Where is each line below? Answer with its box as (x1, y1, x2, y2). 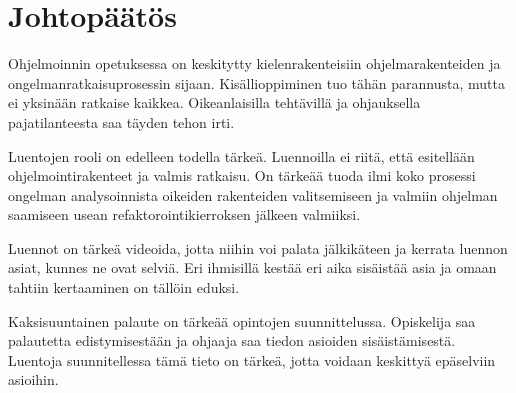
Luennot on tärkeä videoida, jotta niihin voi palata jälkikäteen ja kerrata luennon (8, 237, 508, 258)
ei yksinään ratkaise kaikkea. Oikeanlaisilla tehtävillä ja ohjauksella (8, 92, 421, 113)
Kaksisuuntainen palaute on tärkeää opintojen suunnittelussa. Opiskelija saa (8, 310, 476, 331)
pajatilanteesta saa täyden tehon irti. (8, 111, 235, 132)
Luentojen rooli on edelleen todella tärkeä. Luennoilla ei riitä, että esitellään (8, 145, 475, 166)
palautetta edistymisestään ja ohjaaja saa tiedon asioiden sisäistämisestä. (8, 330, 456, 351)
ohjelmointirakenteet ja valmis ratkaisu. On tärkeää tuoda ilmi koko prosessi (8, 165, 476, 186)
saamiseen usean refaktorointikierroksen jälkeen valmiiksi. (8, 204, 361, 225)
